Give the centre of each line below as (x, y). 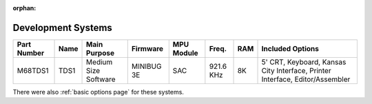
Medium (100, 62)
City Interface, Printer (296, 70)
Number (31, 53)
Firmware (147, 48)
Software (101, 79)
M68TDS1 (33, 70)
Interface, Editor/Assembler (306, 79)
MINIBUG (146, 66)
